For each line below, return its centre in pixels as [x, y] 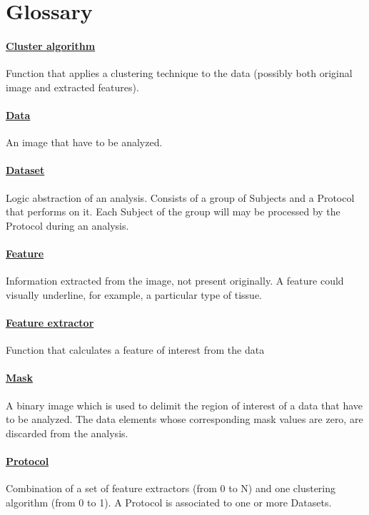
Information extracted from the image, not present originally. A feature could [175, 281]
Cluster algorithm [51, 45]
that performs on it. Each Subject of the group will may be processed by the [173, 211]
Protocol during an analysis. [67, 225]
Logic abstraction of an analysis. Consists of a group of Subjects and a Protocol [180, 197]
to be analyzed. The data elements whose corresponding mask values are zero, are [184, 419]
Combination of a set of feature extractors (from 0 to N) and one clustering [171, 488]
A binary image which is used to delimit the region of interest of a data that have [184, 405]
